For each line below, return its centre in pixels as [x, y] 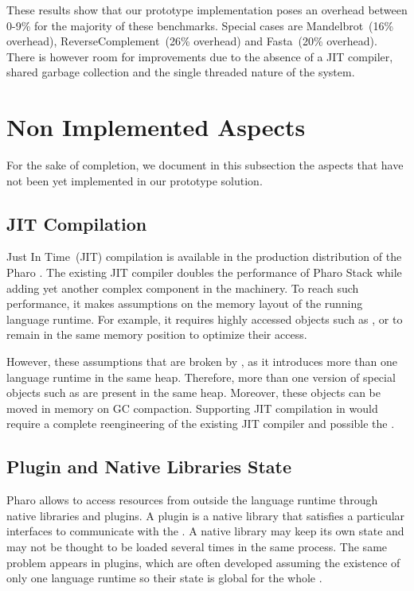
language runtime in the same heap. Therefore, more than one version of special [201, 377]
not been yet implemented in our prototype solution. [135, 180]
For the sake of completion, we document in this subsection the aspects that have [205, 165]
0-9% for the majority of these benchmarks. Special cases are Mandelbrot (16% [200, 25]
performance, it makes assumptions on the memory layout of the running [185, 303]
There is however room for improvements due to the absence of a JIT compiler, [200, 56]
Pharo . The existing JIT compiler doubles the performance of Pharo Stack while [204, 272]
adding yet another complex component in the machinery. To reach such [183, 288]
